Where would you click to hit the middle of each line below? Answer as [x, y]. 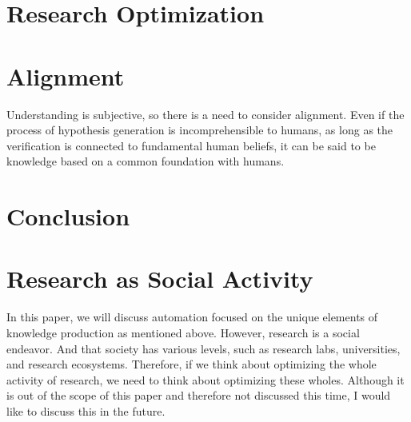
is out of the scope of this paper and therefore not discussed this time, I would [199, 395]
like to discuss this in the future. [86, 410]
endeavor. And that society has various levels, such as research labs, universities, [204, 348]
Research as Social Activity [160, 279]
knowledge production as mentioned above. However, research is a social [183, 332]
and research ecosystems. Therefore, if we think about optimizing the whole [192, 364]
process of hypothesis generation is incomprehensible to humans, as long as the [200, 130]
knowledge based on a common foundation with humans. [146, 161]
